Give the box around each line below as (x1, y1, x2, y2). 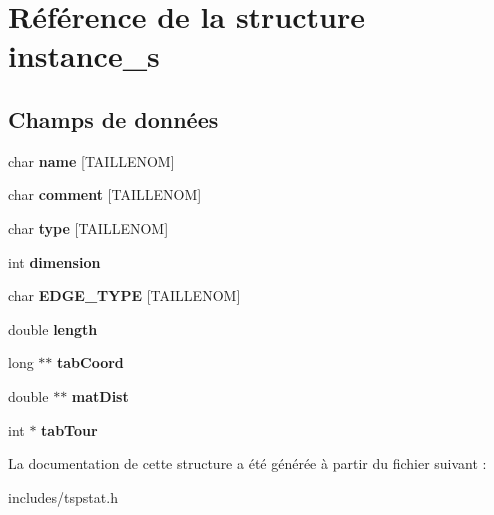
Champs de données (8, 103, 219, 134)
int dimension (8, 251, 101, 272)
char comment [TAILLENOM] (8, 184, 202, 205)
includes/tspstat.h (8, 486, 118, 507)
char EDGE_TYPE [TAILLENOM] (8, 285, 241, 306)
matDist (71, 385, 129, 406)
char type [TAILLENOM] (8, 217, 169, 238)
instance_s (8, 35, 160, 76)
